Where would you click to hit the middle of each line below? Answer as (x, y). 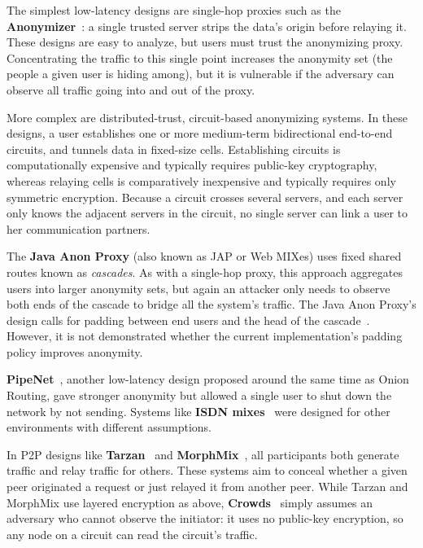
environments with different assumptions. (109, 427)
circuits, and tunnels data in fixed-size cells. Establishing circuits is (174, 149)
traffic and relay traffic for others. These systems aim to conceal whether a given (207, 470)
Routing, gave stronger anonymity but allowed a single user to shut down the (199, 395)
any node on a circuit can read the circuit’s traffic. (132, 534)
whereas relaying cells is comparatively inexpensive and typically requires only (201, 180)
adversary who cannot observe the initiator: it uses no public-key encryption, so (205, 518)
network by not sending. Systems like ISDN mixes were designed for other (198, 411)
